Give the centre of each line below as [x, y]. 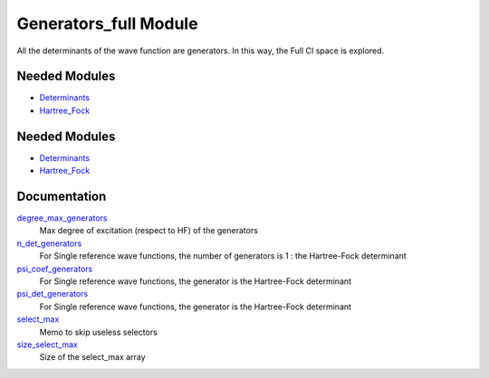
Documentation [62, 196]
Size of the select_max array [92, 357]
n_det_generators [49, 243]
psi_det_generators [53, 294]
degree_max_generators [62, 218]
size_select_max [48, 345]
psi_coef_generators [55, 269]
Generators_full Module [107, 24]
